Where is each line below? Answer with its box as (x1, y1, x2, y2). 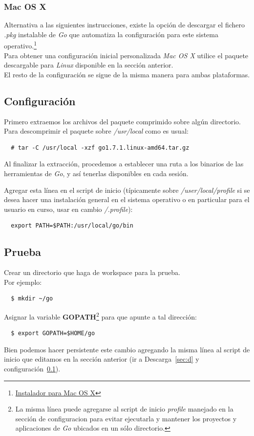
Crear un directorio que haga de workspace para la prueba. (4, 267, 180, 277)
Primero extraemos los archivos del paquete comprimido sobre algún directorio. (4, 116, 241, 126)
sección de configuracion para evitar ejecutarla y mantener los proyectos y (15, 413, 237, 423)
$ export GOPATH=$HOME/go (11, 330, 95, 337)
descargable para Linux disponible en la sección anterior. (4, 60, 173, 70)
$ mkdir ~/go (11, 295, 53, 302)
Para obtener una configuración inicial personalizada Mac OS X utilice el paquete (4, 50, 249, 60)
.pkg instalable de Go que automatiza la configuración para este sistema (4, 29, 218, 39)
